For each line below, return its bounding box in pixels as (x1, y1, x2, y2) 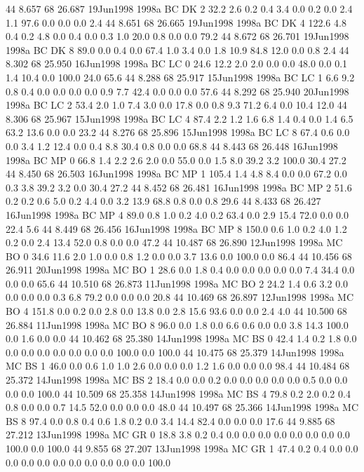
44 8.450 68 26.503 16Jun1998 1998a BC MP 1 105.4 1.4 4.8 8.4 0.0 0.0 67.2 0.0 (6, 166, 347, 181)
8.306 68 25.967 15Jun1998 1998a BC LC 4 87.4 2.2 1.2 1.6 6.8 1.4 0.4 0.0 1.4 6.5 (6, 111, 353, 126)
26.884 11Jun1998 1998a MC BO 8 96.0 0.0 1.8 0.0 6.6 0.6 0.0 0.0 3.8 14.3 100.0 (6, 317, 349, 332)
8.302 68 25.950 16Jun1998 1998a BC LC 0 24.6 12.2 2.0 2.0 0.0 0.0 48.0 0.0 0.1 (6, 56, 348, 71)
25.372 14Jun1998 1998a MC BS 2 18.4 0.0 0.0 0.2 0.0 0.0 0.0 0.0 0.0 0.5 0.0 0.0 (6, 372, 348, 387)
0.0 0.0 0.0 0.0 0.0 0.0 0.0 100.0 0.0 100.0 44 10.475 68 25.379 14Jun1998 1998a (6, 344, 344, 359)
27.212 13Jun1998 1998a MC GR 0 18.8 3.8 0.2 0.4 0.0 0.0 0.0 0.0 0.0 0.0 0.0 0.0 (6, 427, 350, 442)
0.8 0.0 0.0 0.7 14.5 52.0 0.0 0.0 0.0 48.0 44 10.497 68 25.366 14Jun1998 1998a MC (6, 400, 359, 414)
